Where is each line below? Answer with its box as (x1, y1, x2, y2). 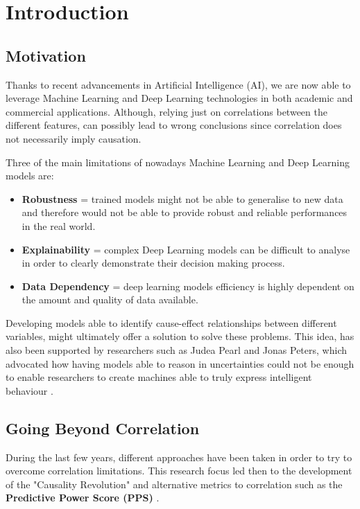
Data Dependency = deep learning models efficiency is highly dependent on (22, 278, 354, 293)
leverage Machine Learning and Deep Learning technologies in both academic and (6, 91, 353, 105)
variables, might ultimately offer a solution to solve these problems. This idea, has (6, 329, 354, 343)
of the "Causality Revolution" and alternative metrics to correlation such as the (6, 476, 343, 491)
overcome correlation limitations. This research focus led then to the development (6, 463, 352, 478)
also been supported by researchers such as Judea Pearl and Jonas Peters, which (6, 343, 347, 357)
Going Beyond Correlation (6, 417, 200, 438)
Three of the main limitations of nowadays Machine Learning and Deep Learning (6, 154, 350, 169)
